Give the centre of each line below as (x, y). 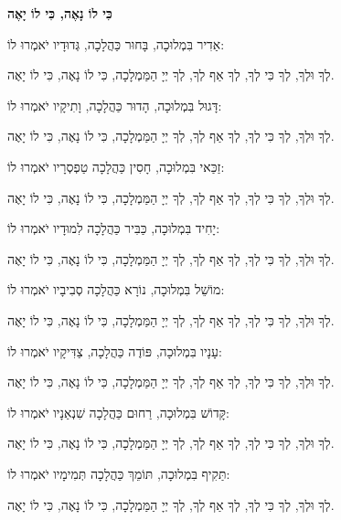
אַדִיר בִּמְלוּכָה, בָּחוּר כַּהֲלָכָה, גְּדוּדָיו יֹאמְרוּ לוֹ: (116, 43)
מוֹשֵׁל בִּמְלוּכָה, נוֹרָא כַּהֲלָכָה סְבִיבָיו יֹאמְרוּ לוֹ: (116, 289)
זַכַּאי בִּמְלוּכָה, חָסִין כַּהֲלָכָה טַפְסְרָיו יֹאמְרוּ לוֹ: (116, 166)
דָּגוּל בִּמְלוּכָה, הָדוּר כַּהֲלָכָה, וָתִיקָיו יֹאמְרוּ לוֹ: (115, 105)
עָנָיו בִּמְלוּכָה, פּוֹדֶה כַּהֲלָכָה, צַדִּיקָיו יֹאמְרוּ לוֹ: (115, 350)
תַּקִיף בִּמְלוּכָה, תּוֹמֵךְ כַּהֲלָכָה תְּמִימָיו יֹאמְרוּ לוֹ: (119, 473)
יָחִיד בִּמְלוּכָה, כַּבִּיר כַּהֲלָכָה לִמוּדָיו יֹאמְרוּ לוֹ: (114, 228)
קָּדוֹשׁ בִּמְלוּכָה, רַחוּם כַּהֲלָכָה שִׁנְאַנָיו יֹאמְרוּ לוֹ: (119, 412)
